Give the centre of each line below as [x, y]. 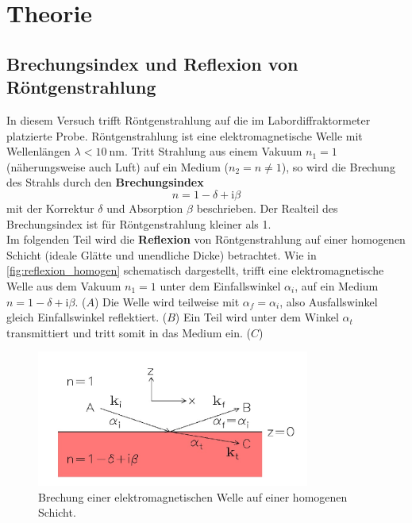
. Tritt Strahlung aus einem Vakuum [213, 151]
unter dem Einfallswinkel [220, 285]
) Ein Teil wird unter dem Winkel [257, 317]
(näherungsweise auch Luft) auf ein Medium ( [118, 166]
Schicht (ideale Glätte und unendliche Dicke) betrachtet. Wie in [162, 254]
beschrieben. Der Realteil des [267, 208]
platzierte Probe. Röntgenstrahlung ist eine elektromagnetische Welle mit [185, 135]
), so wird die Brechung [338, 166]
